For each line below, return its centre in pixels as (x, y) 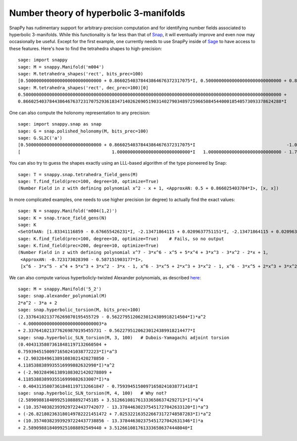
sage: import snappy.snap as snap (60, 124)
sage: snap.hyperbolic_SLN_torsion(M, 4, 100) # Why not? (92, 393)
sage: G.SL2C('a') (40, 138)
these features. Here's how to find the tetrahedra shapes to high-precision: (86, 48)
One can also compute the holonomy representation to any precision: (80, 113)
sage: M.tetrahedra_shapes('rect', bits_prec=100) (81, 74)
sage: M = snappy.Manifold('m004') (61, 67)
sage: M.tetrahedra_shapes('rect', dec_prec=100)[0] (83, 88)
